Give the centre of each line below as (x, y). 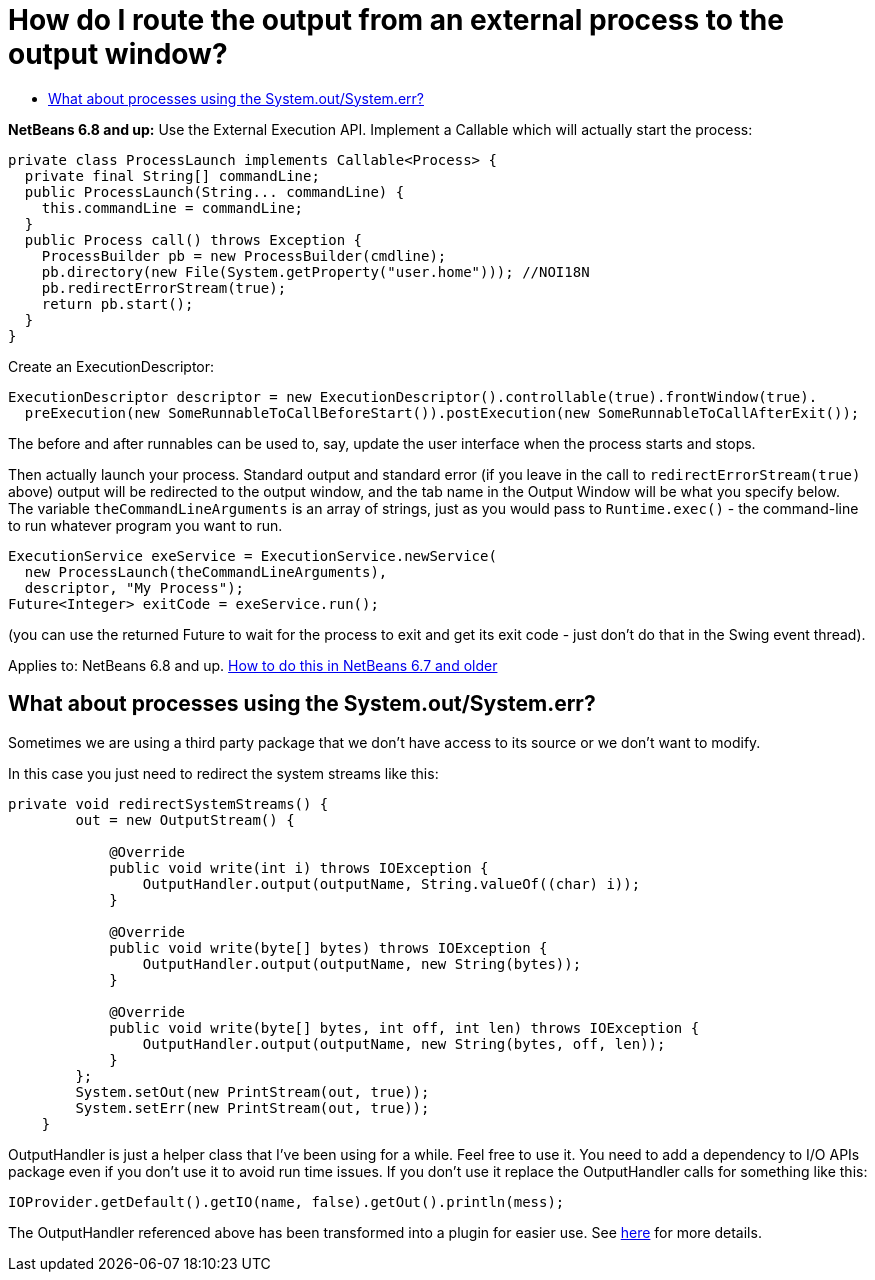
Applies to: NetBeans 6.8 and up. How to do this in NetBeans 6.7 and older (253, 665)
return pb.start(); (117, 303)
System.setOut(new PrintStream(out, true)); (252, 1091)
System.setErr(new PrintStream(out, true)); (252, 1107)
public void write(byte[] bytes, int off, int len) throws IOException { (404, 1027)
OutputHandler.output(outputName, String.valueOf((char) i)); (391, 883)
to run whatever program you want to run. (145, 525)
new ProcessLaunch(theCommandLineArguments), (206, 571)
